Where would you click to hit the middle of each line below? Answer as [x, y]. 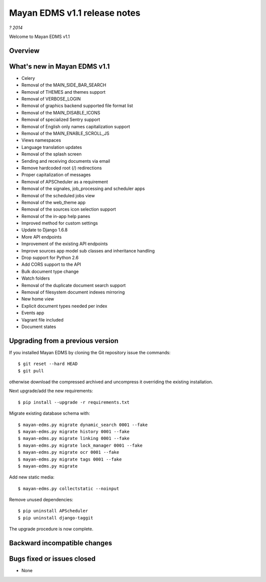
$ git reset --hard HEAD [48, 364]
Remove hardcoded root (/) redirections [62, 168]
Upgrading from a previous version [64, 341]
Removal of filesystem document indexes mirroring [73, 292]
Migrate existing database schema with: [50, 413]
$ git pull [31, 371]
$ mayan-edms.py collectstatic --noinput [68, 489]
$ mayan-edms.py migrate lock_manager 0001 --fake [80, 445]
